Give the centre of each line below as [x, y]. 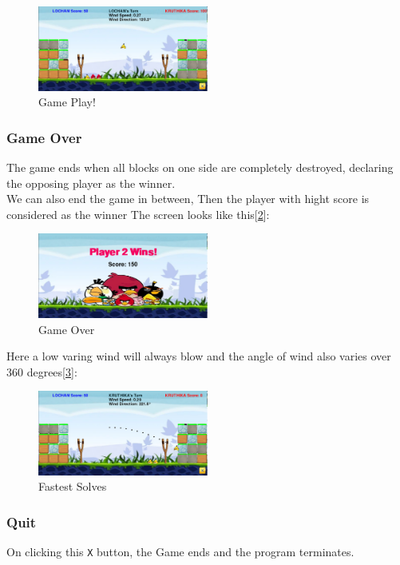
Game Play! [67, 102]
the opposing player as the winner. [91, 183]
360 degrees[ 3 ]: [42, 371]
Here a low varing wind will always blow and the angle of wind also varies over [199, 356]
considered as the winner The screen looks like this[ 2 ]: [138, 214]
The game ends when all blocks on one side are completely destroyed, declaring [200, 167]
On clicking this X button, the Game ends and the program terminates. [180, 552]
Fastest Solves [73, 486]
